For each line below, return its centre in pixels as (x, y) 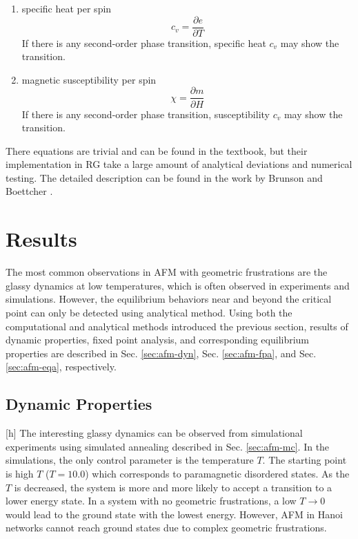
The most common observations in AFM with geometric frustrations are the (167, 272)
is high (20, 473)
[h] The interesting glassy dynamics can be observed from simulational (154, 433)
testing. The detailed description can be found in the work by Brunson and (164, 177)
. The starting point (305, 460)
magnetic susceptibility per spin (89, 79)
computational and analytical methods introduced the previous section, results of (177, 326)
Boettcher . (29, 191)
